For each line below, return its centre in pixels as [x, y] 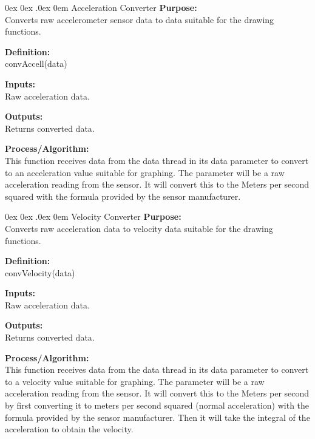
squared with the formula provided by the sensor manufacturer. [123, 196]
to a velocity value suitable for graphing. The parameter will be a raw [135, 381]
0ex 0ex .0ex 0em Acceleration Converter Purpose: [101, 7]
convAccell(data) [36, 63]
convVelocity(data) [40, 272]
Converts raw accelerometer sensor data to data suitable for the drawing [140, 19]
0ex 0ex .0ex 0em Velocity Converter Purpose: [93, 216]
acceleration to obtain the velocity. [69, 429]
